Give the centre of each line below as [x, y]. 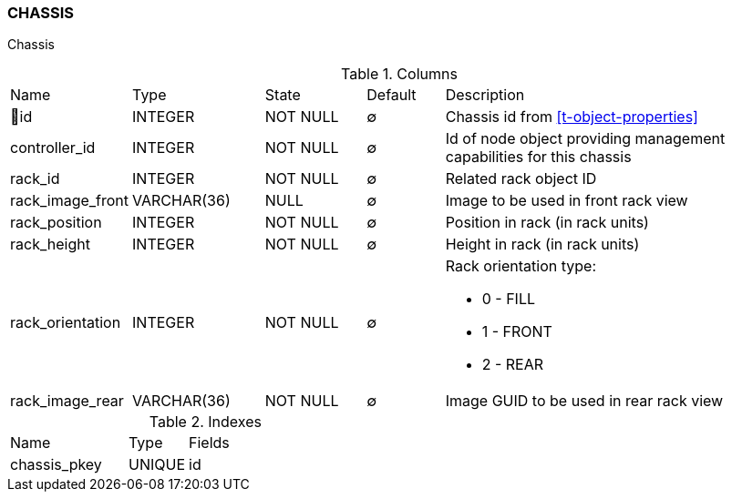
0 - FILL [508, 299]
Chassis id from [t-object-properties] [572, 117]
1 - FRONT [517, 332]
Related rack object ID [521, 179]
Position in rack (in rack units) [547, 223]
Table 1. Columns [399, 74]
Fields [209, 443]
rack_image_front [70, 201]
